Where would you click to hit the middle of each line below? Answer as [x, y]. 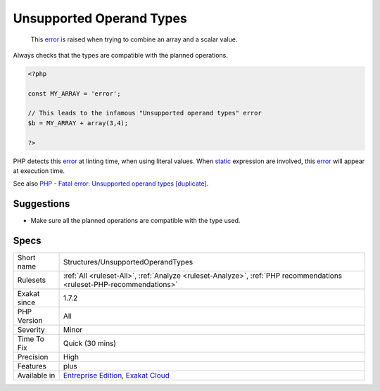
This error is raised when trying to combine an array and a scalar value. [134, 39]
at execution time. [39, 171]
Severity [31, 330]
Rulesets [31, 280]
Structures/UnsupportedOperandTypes [128, 262]
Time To [31, 339]
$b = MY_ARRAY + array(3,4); [78, 123]
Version [30, 321]
